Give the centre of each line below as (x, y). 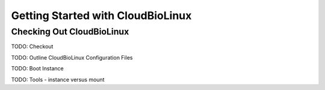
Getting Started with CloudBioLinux (101, 15)
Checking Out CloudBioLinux (70, 32)
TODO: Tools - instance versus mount (58, 79)
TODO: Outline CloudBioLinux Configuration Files (72, 57)
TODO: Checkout (32, 46)
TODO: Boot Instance (37, 69)
